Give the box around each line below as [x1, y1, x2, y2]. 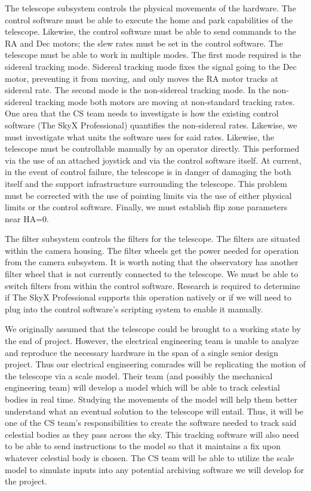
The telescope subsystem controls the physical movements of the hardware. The [5, 2, 296, 14]
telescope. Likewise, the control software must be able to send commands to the [5, 25, 296, 38]
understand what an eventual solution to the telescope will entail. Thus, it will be [5, 404, 304, 417]
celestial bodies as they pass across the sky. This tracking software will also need [5, 428, 299, 440]
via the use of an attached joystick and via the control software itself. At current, [5, 154, 302, 166]
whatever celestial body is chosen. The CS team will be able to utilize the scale [5, 451, 294, 464]
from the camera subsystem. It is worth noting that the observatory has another [5, 256, 298, 268]
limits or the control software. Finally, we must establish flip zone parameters [5, 201, 288, 213]
